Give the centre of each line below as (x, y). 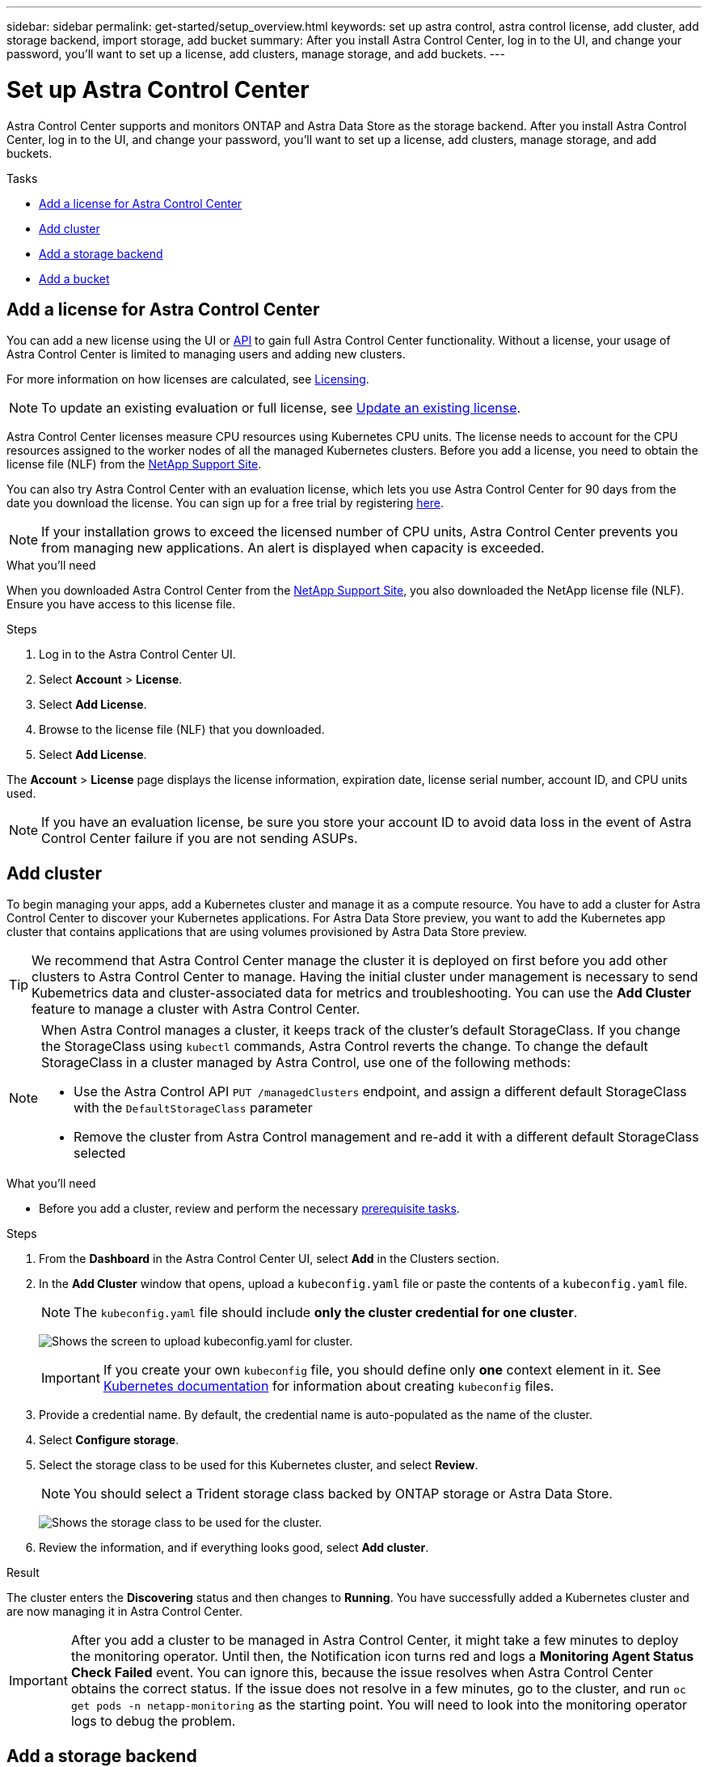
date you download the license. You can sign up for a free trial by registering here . (225, 503)
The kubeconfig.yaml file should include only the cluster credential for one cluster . (326, 1313)
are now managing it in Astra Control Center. (124, 1612)
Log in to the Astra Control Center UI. (137, 655)
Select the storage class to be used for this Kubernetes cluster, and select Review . (259, 1465)
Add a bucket (74, 278)
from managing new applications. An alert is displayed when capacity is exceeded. (293, 548)
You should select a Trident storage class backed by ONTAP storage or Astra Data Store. (343, 1494)
